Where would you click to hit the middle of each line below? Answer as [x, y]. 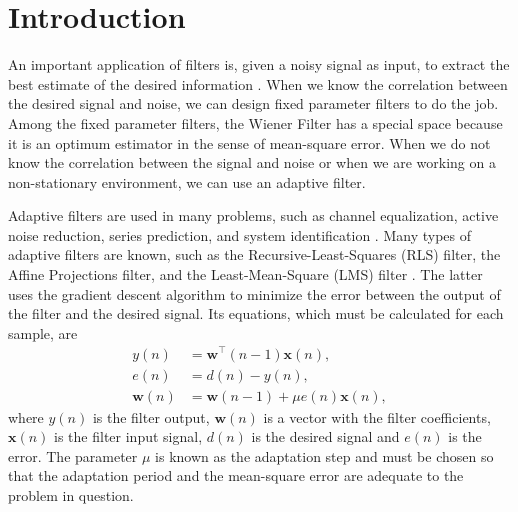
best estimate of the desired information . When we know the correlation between [258, 83]
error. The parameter [73, 455]
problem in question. [71, 494]
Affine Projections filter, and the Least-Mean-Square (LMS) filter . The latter [245, 274]
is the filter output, [151, 416]
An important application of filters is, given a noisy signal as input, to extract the [259, 64]
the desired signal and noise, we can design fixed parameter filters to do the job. [253, 103]
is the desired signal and [325, 436]
